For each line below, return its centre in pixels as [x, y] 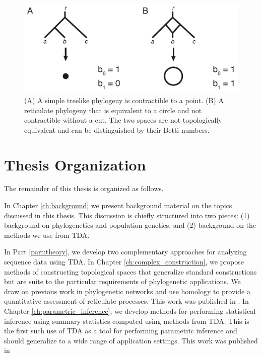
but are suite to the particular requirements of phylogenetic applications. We [122, 281]
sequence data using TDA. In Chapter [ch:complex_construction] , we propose [124, 262]
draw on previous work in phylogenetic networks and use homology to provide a [127, 291]
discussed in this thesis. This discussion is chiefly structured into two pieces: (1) [127, 215]
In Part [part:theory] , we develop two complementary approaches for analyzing [125, 252]
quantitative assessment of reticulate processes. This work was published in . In [126, 301]
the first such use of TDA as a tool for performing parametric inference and [121, 331]
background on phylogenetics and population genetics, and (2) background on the [130, 225]
